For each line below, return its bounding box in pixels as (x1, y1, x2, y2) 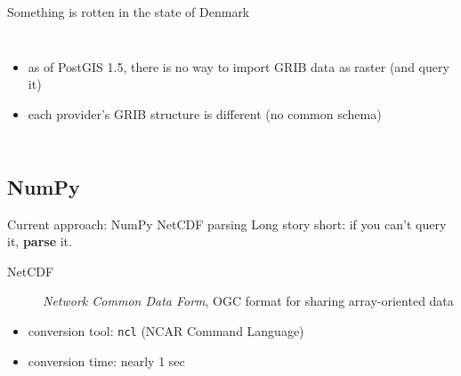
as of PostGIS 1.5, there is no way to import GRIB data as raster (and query (28, 57, 449, 76)
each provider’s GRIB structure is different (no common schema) (28, 104, 382, 123)
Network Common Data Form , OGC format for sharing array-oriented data (43, 292, 454, 310)
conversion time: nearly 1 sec (28, 351, 185, 370)
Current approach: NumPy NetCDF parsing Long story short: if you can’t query (7, 214, 447, 233)
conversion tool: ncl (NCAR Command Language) (28, 321, 304, 340)
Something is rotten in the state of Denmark (7, 3, 250, 20)
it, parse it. (7, 232, 72, 251)
